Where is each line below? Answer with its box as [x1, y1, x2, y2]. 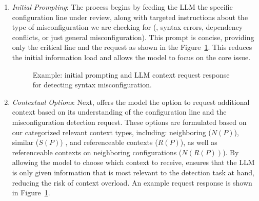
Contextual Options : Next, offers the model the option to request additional [12, 96, 250, 107]
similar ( [12, 137, 39, 148]
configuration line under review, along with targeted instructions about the [12, 11, 248, 22]
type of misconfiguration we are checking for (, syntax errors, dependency [12, 22, 243, 32]
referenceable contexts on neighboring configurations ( [12, 147, 182, 157]
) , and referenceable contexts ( [60, 137, 158, 148]
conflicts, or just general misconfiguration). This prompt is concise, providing [12, 31, 254, 42]
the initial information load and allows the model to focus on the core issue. [12, 51, 251, 62]
